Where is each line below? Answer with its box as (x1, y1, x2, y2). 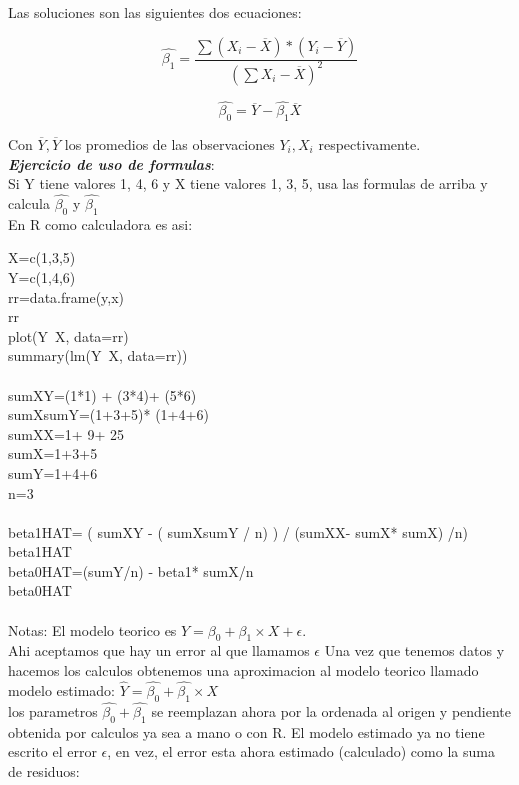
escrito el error (8, 741, 97, 762)
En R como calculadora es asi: (8, 213, 193, 234)
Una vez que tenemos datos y (324, 640, 505, 661)
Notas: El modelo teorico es (8, 619, 177, 640)
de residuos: (8, 760, 80, 781)
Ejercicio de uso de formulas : (8, 153, 215, 174)
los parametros (8, 700, 98, 721)
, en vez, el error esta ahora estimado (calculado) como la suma (107, 741, 495, 762)
